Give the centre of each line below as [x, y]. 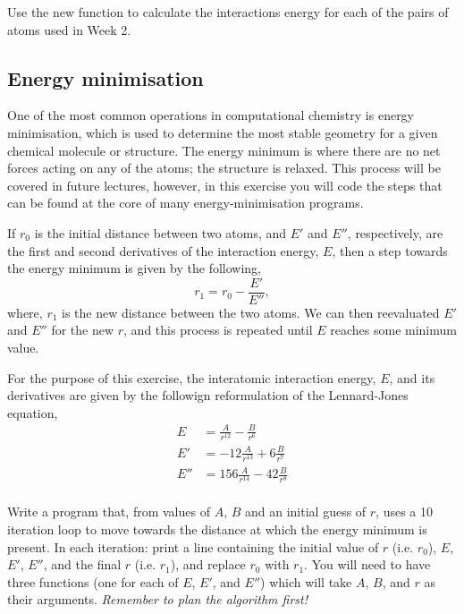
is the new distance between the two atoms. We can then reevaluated [251, 312]
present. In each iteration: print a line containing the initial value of [193, 546]
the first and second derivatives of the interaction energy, [163, 250]
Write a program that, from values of [109, 512]
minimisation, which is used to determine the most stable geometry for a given [223, 132]
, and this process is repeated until [218, 330]
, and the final [82, 564]
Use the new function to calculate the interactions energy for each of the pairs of [228, 12]
